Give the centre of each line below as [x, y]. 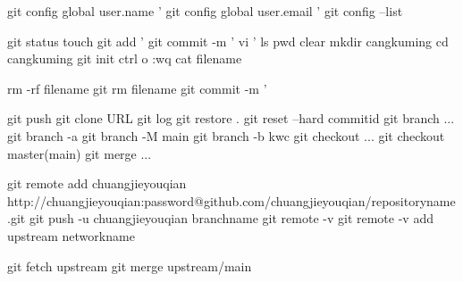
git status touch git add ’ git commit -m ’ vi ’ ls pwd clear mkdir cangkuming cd [228, 41]
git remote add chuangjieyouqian [97, 183]
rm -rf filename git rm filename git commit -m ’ [137, 88]
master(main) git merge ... [80, 153]
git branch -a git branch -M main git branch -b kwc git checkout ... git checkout [226, 135]
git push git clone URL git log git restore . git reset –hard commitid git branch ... [231, 118]
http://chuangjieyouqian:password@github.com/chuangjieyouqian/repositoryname [231, 200]
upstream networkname [71, 235]
